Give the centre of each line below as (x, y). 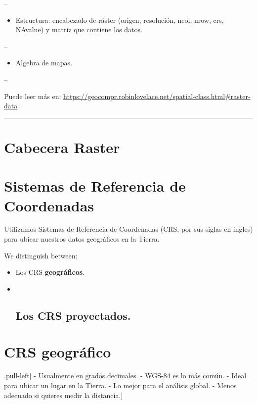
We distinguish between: (41, 255)
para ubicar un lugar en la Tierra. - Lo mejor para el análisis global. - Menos (120, 385)
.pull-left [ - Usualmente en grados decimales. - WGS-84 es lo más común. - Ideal (125, 376)
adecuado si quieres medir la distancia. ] (64, 395)
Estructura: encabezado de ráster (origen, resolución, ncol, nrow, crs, (120, 20)
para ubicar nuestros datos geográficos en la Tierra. (82, 239)
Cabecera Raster (62, 147)
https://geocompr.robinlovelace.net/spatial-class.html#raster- (157, 96)
